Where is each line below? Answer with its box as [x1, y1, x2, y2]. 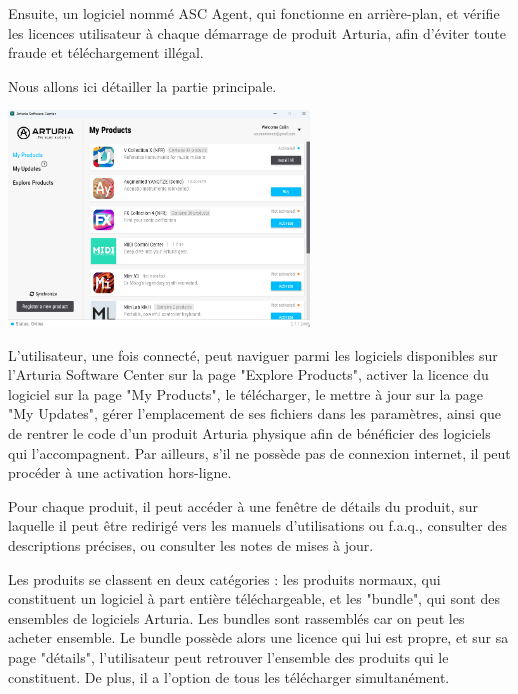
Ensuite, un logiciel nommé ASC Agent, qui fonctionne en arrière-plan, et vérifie [8, 3, 500, 23]
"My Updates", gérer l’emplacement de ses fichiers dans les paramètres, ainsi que [8, 403, 502, 424]
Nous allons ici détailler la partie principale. [8, 75, 277, 96]
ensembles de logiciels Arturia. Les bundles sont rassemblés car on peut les [8, 607, 465, 628]
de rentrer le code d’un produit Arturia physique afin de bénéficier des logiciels [8, 423, 491, 444]
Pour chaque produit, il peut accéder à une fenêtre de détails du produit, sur [8, 495, 479, 516]
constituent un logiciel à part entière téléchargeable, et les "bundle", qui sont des [8, 588, 500, 609]
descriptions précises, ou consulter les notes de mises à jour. [8, 535, 374, 556]
